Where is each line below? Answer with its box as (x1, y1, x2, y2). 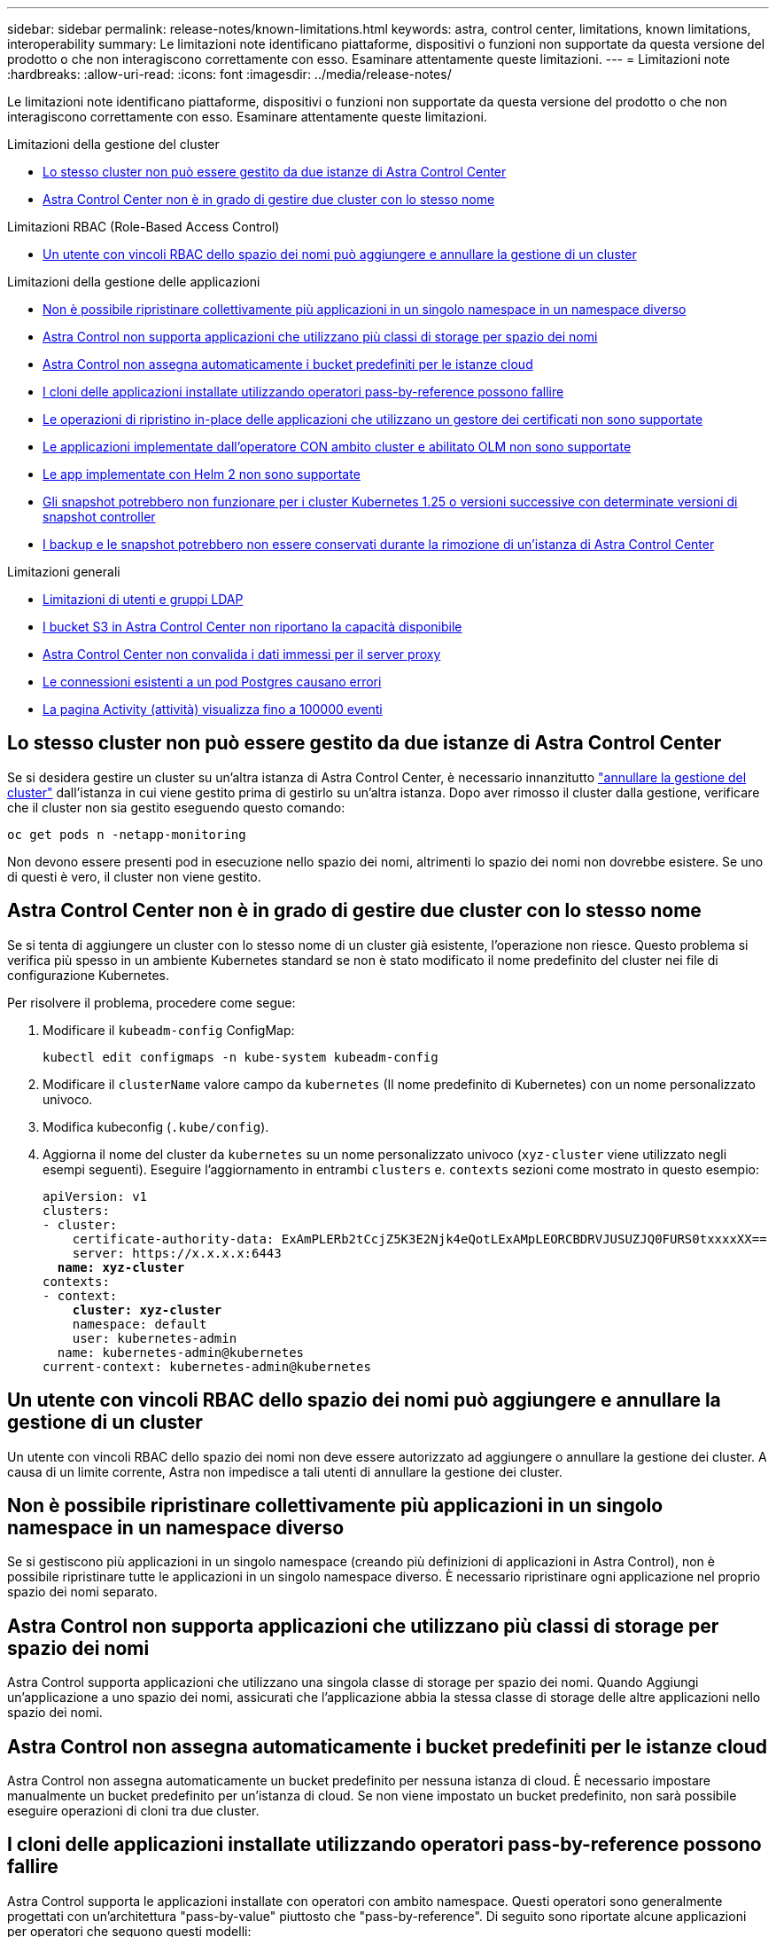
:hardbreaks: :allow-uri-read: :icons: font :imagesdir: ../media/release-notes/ (7, 67, 452, 82)
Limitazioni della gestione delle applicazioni (7, 274, 260, 289)
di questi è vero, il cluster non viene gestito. (7, 868, 261, 884)
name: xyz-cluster (57, 1259, 185, 1274)
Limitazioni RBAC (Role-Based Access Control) (7, 219, 280, 234)
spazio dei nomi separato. (7, 1584, 158, 1600)
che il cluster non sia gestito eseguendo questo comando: (7, 799, 345, 815)
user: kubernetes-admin (72, 1330, 237, 1345)
